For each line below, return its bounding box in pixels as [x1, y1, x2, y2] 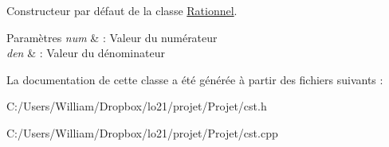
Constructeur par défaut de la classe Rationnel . [6, 2, 238, 18]
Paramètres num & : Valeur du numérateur [6, 29, 218, 45]
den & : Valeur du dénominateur [6, 44, 165, 61]
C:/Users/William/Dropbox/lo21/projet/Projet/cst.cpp [6, 124, 278, 141]
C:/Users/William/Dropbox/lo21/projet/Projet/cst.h [6, 98, 267, 114]
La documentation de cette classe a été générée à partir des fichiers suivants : [6, 71, 383, 87]
